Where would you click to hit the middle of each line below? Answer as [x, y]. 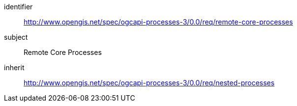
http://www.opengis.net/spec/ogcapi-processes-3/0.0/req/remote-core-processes [158, 22]
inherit [14, 67]
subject [16, 37]
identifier [18, 7]
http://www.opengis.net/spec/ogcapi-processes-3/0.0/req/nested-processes [149, 83]
